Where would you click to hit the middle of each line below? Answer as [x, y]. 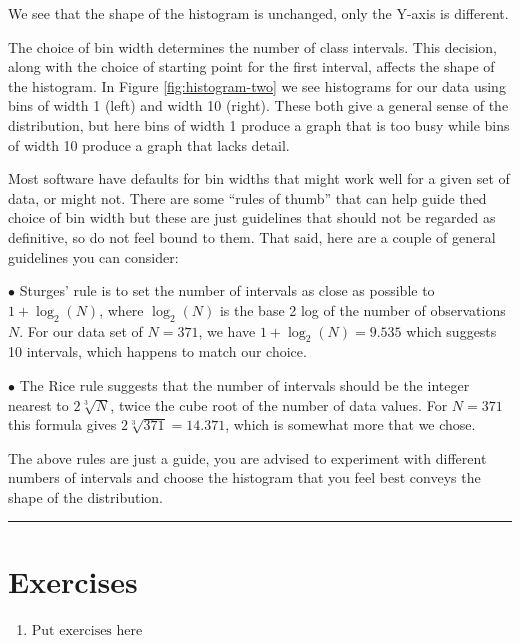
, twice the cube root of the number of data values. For [279, 404]
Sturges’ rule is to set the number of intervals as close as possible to [227, 290]
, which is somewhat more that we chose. [350, 424]
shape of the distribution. [86, 496]
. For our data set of [81, 330]
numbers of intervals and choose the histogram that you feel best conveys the [244, 477]
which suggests [451, 330]
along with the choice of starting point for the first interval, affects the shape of [251, 66]
